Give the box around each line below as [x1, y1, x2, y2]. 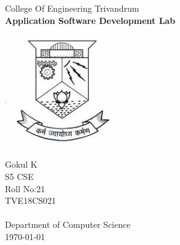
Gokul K [5, 158, 37, 171]
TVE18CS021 [5, 194, 57, 207]
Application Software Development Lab [5, 14, 176, 26]
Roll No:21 [5, 182, 45, 195]
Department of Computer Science [5, 218, 131, 231]
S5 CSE [5, 170, 34, 183]
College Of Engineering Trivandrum [5, 2, 139, 14]
